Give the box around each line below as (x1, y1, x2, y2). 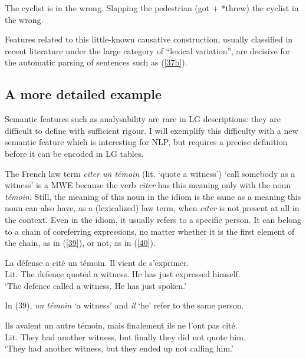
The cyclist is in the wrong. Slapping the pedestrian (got (5, 2, 210, 14)
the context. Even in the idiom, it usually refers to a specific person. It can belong (5, 213, 302, 225)
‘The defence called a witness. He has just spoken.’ (5, 279, 186, 291)
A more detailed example (5, 85, 162, 103)
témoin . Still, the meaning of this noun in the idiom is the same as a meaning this (5, 190, 301, 202)
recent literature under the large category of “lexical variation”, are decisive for (5, 44, 291, 57)
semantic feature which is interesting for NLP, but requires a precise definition (5, 136, 288, 148)
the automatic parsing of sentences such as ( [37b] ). (5, 56, 187, 68)
